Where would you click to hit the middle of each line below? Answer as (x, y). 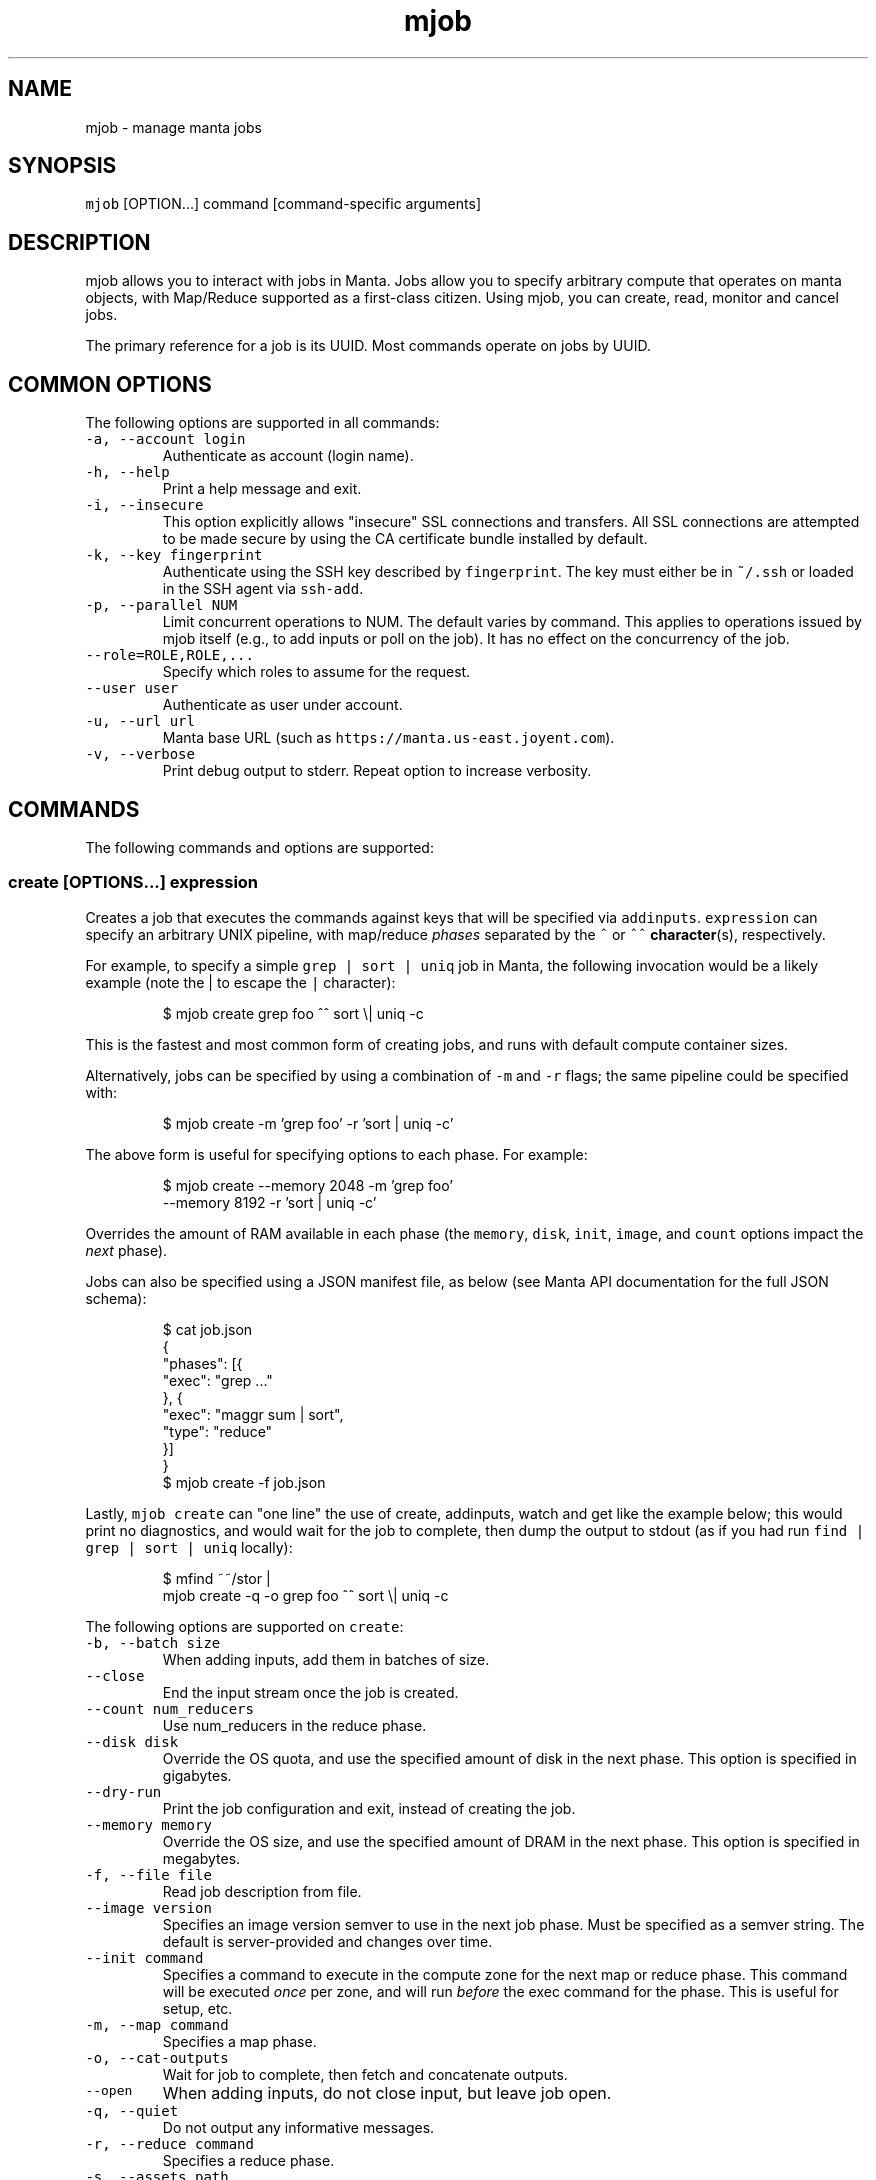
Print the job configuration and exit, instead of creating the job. (369, 1808)
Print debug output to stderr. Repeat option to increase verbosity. (377, 771)
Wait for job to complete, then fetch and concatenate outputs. (365, 2074)
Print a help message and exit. (262, 489)
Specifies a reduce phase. (248, 2160)
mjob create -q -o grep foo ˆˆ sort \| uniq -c (305, 1595)
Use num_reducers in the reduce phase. (294, 1725)
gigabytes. (197, 1775)
